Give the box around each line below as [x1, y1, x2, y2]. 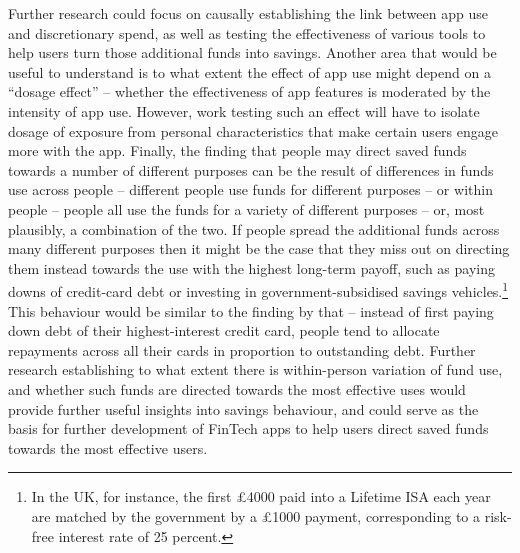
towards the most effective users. [8, 437, 208, 458]
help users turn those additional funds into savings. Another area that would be [8, 42, 497, 63]
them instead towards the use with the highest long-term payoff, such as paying [8, 257, 496, 278]
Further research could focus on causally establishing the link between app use [8, 3, 488, 23]
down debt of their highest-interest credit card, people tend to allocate [8, 320, 440, 341]
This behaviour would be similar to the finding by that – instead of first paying [8, 300, 494, 321]
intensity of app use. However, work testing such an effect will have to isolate [8, 100, 480, 121]
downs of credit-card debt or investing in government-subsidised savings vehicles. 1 [8, 278, 509, 301]
